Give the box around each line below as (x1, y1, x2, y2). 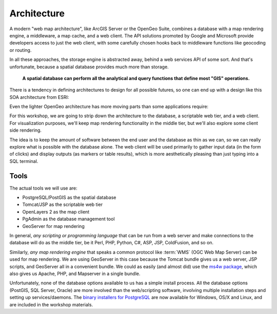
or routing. (9, 47, 32, 53)
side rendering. (9, 127, 42, 133)
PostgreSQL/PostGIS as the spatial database (22, 195, 116, 201)
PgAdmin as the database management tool (22, 216, 115, 222)
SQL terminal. (9, 158, 38, 164)
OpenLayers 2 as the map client (22, 208, 90, 215)
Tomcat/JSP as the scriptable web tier (22, 201, 103, 207)
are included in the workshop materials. (9, 301, 93, 307)
